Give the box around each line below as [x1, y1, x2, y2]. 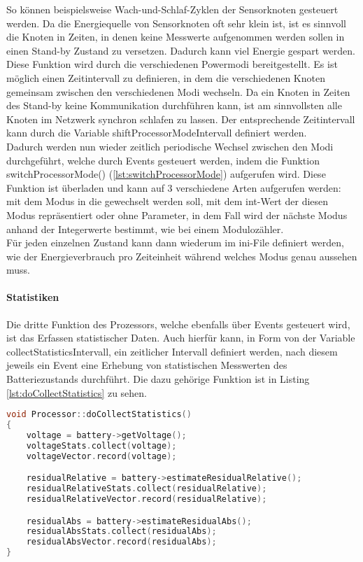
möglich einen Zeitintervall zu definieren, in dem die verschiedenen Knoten [6, 70, 325, 85]
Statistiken [6, 290, 59, 304]
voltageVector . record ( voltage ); [26, 451, 177, 461]
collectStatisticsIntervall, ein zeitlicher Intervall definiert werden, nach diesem [6, 344, 338, 358]
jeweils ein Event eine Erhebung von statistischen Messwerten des [6, 358, 287, 372]
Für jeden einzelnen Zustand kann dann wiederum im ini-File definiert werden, [6, 235, 344, 250]
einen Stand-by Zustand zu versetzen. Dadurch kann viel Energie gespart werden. [6, 43, 355, 57]
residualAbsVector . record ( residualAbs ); [26, 537, 217, 547]
